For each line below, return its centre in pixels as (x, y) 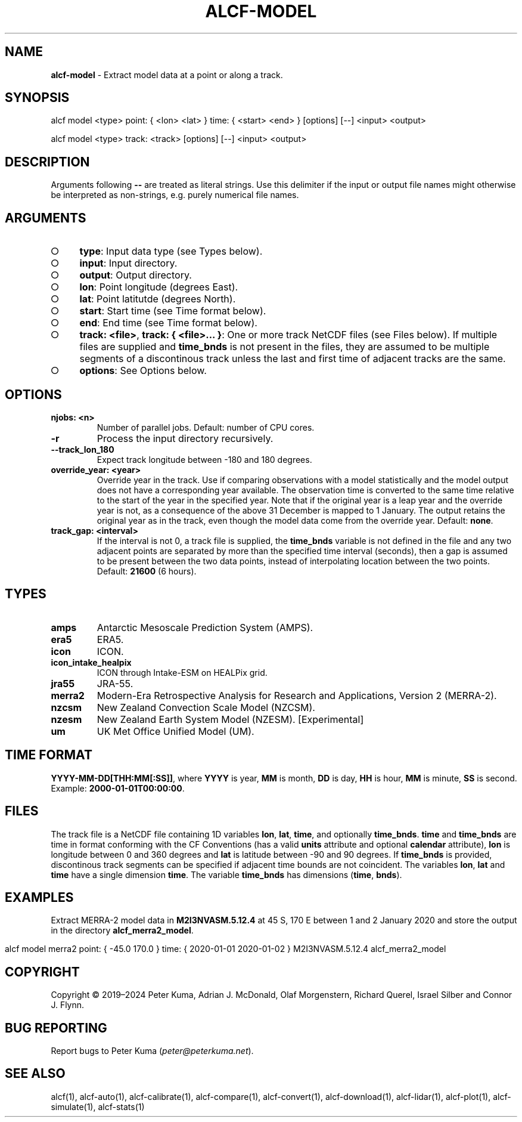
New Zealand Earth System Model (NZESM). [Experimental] (230, 719)
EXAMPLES (39, 897)
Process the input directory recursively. (185, 438)
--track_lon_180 (83, 449)
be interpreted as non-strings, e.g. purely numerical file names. (175, 195)
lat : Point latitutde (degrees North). (158, 299)
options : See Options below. (143, 371)
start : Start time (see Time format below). (173, 311)
